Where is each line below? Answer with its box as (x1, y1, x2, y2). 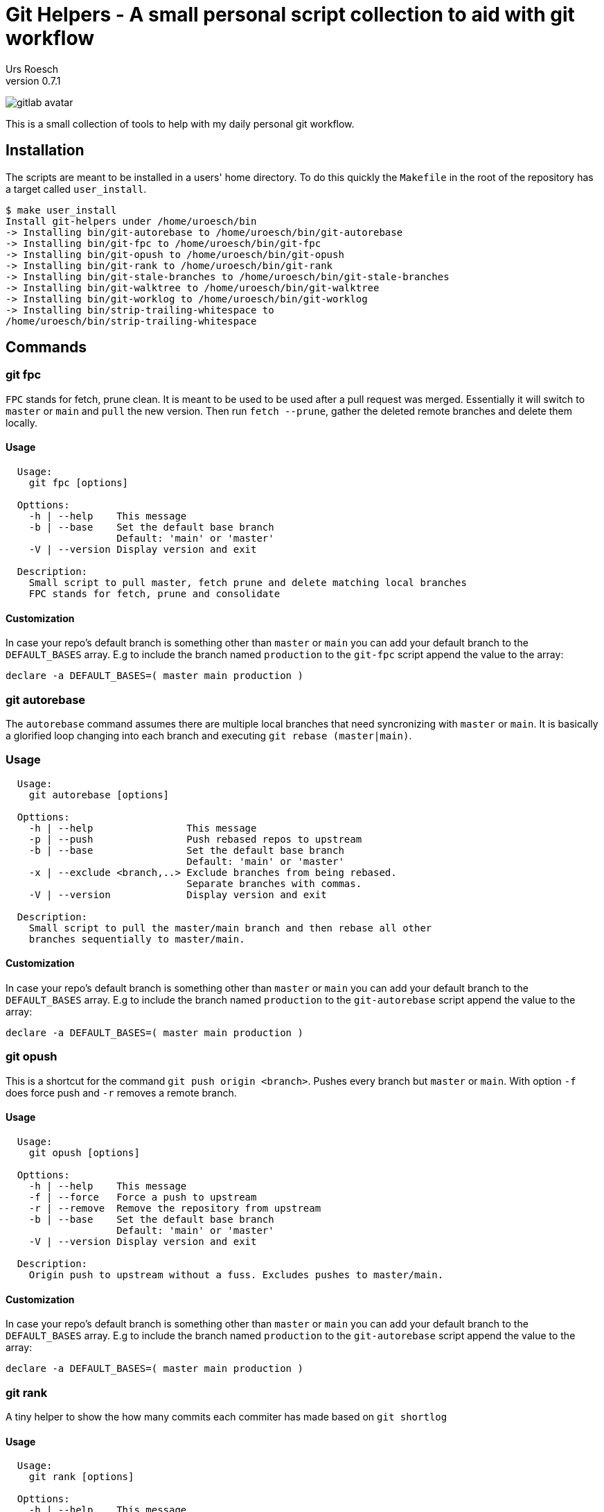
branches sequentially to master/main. (28, 933, 245, 945)
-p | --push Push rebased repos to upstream (28, 833, 362, 845)
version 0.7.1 (6, 74, 61, 87)
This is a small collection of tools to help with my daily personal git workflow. (6, 117, 355, 130)
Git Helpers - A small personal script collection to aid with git (6, 3, 575, 26)
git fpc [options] (28, 477, 129, 489)
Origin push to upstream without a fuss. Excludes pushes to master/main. (28, 1269, 444, 1280)
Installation (6, 141, 85, 160)
